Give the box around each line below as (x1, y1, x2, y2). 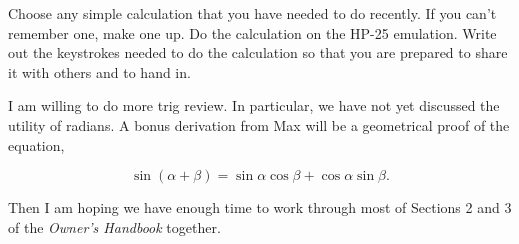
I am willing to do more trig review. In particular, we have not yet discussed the (8, 95, 500, 116)
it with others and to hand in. (8, 61, 191, 82)
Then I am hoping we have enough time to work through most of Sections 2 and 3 (8, 197, 512, 218)
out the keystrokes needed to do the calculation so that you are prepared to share (8, 42, 508, 63)
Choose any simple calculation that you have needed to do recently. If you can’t (8, 3, 497, 23)
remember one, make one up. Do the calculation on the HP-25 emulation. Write (8, 22, 497, 43)
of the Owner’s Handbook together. (8, 216, 221, 237)
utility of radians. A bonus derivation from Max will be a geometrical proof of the (8, 114, 510, 135)
